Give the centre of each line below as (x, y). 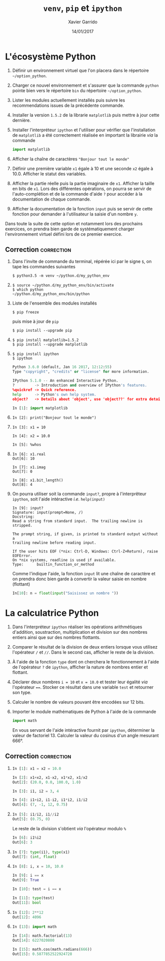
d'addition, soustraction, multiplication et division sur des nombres (80, 632)
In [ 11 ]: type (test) (33, 898)
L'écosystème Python (50, 56)
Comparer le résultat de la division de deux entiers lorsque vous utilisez (85, 647)
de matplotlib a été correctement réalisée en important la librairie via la (85, 135)
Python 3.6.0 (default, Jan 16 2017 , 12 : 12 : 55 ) (62, 367)
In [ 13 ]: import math (34, 927)
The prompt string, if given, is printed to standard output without (85, 534)
